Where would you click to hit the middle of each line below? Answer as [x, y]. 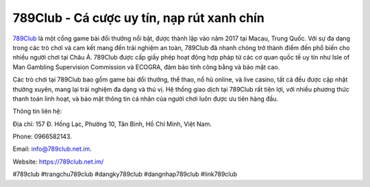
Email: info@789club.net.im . [52, 149]
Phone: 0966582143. [42, 136]
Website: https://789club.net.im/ [58, 162]
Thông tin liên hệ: [37, 111]
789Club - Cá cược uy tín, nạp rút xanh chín [139, 18]
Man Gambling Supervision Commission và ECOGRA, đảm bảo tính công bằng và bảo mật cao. [146, 67]
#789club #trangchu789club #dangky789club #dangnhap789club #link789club [125, 174]
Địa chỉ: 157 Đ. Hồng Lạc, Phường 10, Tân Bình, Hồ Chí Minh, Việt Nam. [112, 124]
